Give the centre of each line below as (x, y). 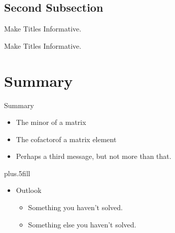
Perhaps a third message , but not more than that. (94, 156)
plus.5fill (17, 173)
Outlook (29, 190)
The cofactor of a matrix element (66, 139)
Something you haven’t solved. (75, 207)
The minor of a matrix (51, 122)
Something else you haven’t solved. (82, 224)
